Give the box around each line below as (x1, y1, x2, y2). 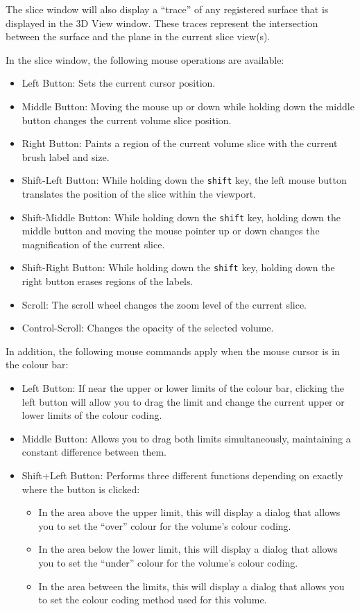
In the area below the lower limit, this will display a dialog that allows (38, 542, 338, 556)
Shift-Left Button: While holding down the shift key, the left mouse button (22, 173, 347, 187)
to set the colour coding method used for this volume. (38, 592, 267, 607)
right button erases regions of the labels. (22, 274, 194, 289)
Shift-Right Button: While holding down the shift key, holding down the (22, 260, 335, 275)
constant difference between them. (22, 445, 166, 459)
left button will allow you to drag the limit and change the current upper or (22, 394, 345, 408)
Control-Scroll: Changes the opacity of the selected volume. (22, 320, 274, 335)
